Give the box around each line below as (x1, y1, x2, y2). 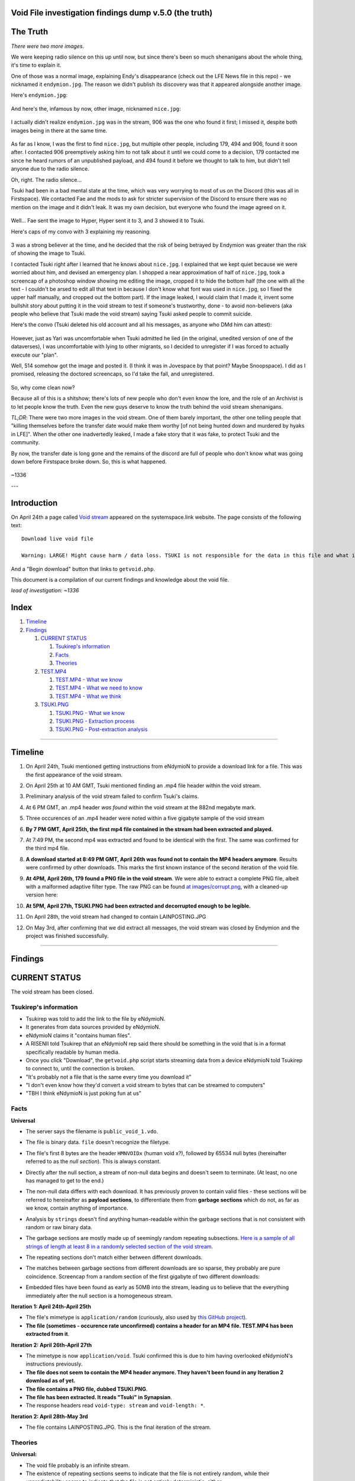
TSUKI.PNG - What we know (55, 709, 125, 716)
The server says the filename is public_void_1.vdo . (25, 1128, 159, 1134)
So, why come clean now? (11, 384, 75, 391)
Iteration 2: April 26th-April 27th (11, 1341, 92, 1348)
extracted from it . (25, 1331, 70, 1338)
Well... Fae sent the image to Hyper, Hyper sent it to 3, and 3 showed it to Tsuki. (11, 217, 205, 225)
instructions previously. (25, 1360, 83, 1368)
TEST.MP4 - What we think (55, 693, 121, 700)
